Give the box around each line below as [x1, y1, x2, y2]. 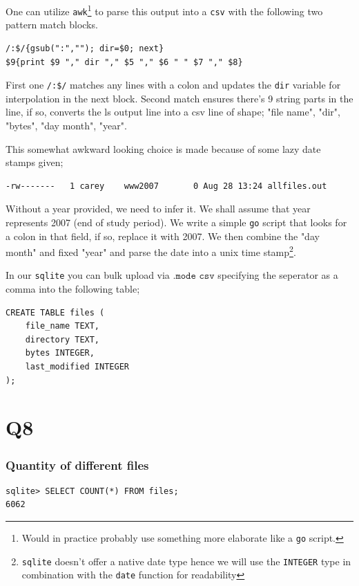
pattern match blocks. [6, 17, 98, 32]
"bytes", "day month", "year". [6, 118, 127, 132]
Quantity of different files [6, 456, 149, 473]
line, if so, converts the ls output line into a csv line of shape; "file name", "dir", [6, 104, 340, 119]
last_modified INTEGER [25, 362, 129, 372]
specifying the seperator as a [217, 268, 338, 282]
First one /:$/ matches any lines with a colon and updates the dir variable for [6, 77, 341, 92]
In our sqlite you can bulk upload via [6, 268, 170, 282]
